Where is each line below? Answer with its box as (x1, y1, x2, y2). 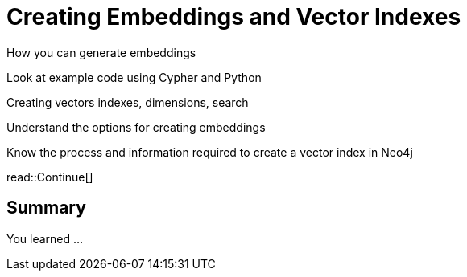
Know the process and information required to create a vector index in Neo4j (6, 145, 413, 159)
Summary (6, 198, 86, 218)
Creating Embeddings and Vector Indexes (6, 3, 461, 31)
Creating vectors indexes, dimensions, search (6, 95, 249, 109)
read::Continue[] (6, 169, 93, 184)
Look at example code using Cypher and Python (6, 70, 262, 84)
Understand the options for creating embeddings (6, 120, 266, 134)
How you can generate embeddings (6, 45, 196, 59)
